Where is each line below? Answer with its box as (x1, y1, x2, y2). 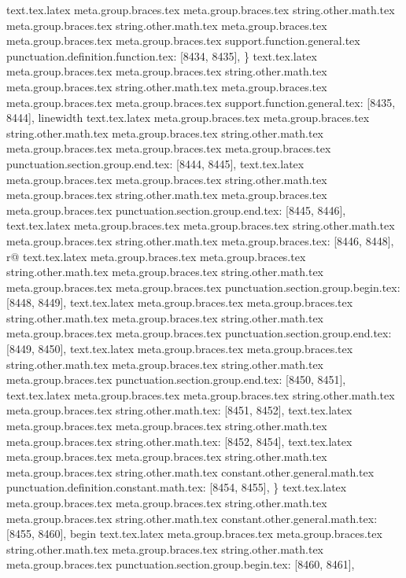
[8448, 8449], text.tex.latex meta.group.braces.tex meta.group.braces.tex (6, 294, 353, 311)
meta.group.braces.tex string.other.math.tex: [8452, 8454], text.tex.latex (6, 433, 352, 449)
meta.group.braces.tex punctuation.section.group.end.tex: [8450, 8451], (6, 371, 346, 388)
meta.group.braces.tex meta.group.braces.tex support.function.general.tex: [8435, (6, 94, 396, 110)
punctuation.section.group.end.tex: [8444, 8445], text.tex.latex (6, 155, 304, 171)
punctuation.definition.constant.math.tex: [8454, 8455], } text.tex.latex (6, 479, 347, 495)
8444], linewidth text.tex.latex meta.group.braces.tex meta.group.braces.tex (6, 109, 370, 126)
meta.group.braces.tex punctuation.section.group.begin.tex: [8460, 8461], (6, 556, 355, 572)
